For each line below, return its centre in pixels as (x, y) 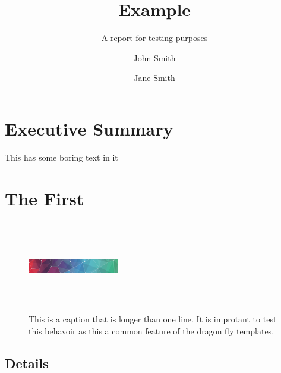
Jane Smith (154, 78)
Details (27, 363)
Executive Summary (89, 128)
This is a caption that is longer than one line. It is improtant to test (153, 319)
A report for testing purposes (154, 38)
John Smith (154, 57)
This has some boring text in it (61, 157)
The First (45, 198)
